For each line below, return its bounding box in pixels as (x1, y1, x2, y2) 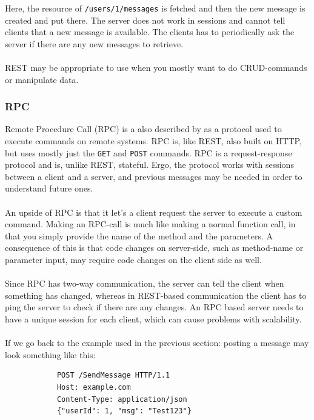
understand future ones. (5, 182, 93, 195)
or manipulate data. (5, 73, 79, 85)
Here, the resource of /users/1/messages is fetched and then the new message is (5, 2, 306, 14)
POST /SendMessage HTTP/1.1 (56, 371, 170, 380)
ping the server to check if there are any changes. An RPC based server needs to (5, 301, 304, 313)
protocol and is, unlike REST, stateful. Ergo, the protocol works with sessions (5, 158, 294, 171)
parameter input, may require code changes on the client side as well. (5, 253, 262, 266)
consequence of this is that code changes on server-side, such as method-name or (5, 241, 304, 254)
